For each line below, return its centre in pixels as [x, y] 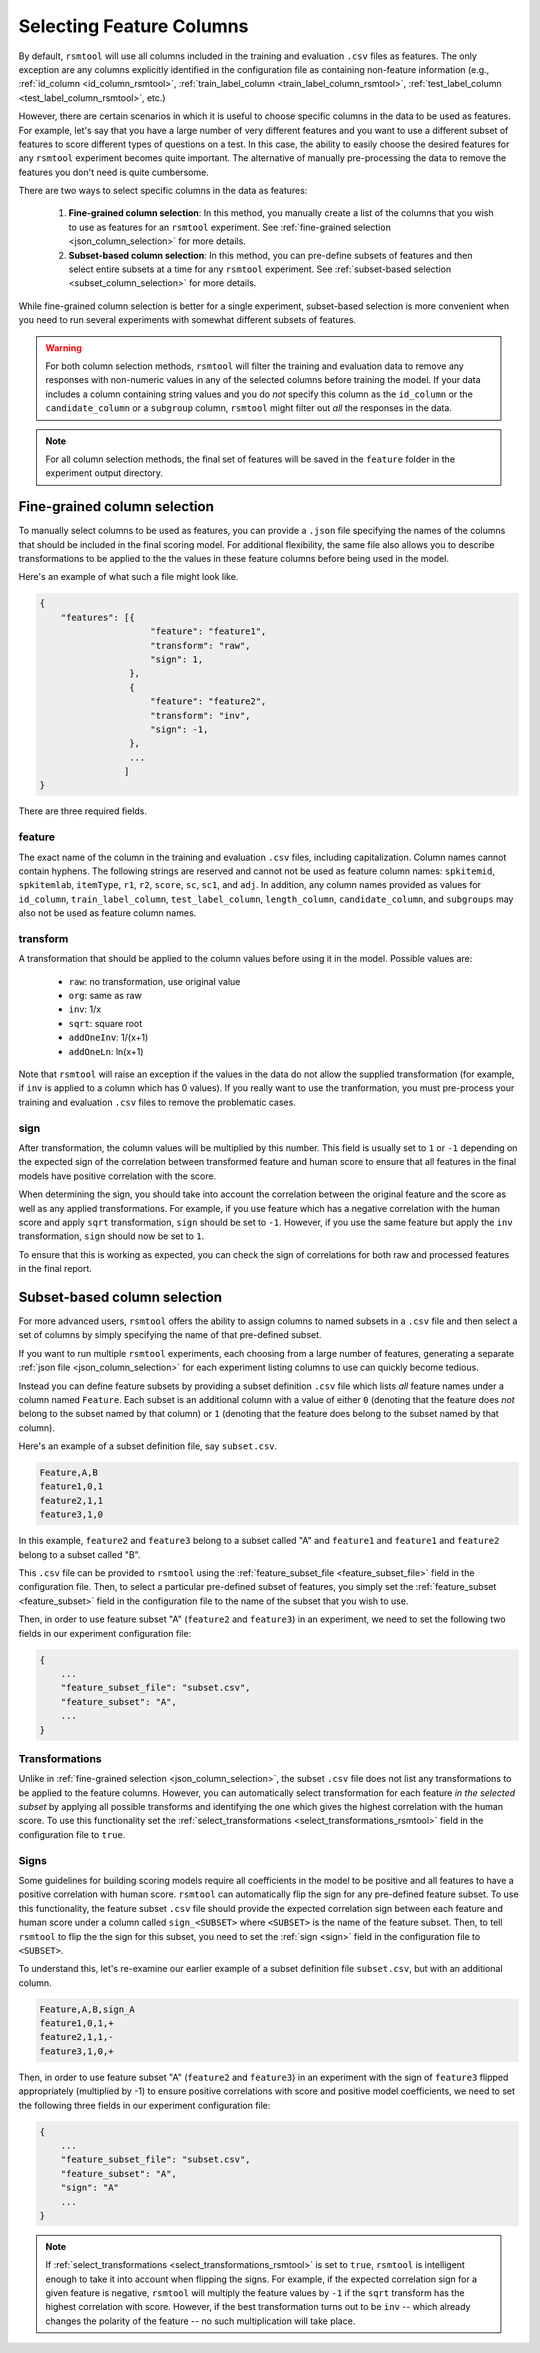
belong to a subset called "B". [79, 1554]
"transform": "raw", [200, 645]
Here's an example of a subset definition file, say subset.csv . [148, 1446]
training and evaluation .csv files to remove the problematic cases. [157, 1102]
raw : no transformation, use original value [154, 981]
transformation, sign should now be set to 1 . [111, 1236]
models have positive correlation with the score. [117, 1176]
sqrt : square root [105, 1023]
